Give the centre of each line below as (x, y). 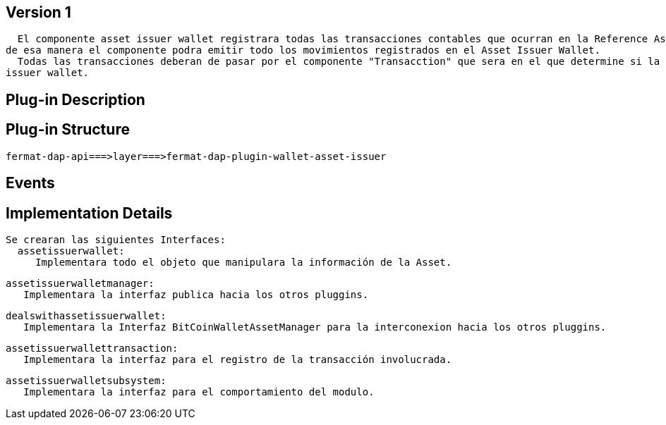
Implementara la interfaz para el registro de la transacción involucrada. (238, 359)
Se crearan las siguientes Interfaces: (116, 239)
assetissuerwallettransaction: (92, 348)
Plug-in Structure (68, 130)
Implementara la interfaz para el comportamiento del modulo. (199, 392)
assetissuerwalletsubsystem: (86, 380)
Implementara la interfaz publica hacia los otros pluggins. (196, 294)
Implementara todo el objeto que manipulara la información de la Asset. (244, 262)
